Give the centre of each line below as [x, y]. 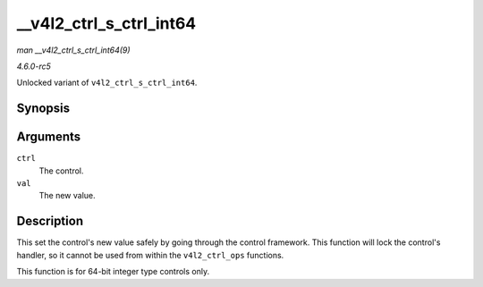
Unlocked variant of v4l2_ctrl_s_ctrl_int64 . [107, 83]
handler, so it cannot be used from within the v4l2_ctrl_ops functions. [150, 255]
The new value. [67, 196]
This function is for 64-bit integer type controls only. [113, 272]
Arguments [49, 137]
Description [50, 221]
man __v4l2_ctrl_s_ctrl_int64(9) [73, 50]
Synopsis [43, 109]
